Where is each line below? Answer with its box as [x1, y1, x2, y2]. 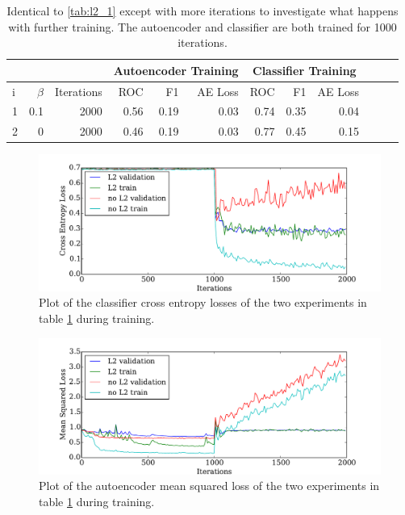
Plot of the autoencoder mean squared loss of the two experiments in [39, 477, 380, 494]
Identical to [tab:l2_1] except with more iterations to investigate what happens [6, 2, 399, 19]
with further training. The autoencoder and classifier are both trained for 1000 [8, 18, 397, 35]
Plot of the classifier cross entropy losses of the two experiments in [39, 294, 367, 311]
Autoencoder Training [113, 61, 239, 78]
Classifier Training [253, 61, 357, 78]
